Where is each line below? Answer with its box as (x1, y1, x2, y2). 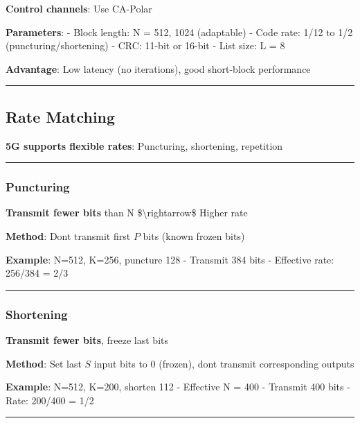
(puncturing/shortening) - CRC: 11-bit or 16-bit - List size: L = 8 (6, 38, 285, 53)
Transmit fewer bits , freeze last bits (6, 332, 169, 347)
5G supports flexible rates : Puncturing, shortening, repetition (6, 138, 283, 153)
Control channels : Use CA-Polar (6, 1, 152, 15)
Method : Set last (6, 356, 82, 370)
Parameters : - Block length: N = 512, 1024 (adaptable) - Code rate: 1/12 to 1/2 (6, 24, 353, 39)
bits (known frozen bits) (143, 228, 245, 243)
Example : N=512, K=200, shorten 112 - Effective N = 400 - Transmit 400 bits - (6, 379, 350, 394)
